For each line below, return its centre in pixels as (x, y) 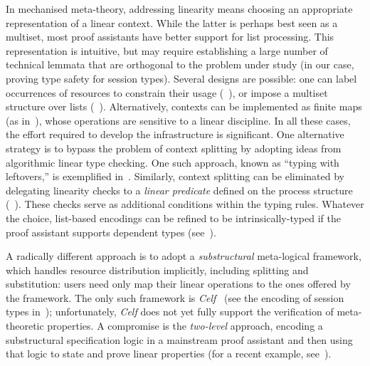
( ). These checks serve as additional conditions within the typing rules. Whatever (185, 204)
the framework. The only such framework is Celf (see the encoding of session (175, 297)
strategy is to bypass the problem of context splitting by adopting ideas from (174, 148)
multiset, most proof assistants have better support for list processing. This (170, 37)
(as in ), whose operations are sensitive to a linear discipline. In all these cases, (178, 120)
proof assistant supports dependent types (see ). (111, 232)
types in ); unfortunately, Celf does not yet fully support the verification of (170, 312)
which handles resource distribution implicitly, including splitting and (157, 270)
